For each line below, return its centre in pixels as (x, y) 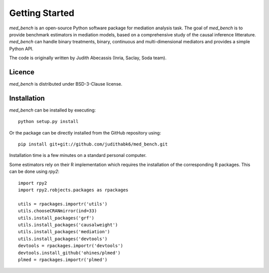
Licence (22, 72)
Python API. (21, 49)
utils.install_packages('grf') (56, 218)
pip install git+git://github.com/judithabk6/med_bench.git (93, 144)
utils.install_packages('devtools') (63, 239)
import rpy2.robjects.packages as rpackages (73, 190)
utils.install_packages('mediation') (64, 232)
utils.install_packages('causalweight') (68, 225)
